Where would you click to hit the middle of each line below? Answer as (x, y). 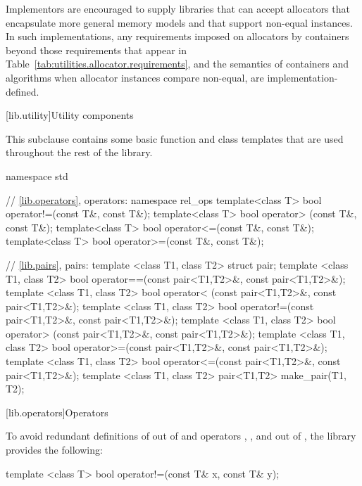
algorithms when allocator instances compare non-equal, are (135, 77)
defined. (23, 91)
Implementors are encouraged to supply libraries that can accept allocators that (178, 8)
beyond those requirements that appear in (96, 50)
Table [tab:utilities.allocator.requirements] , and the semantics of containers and (177, 64)
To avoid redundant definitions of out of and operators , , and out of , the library (181, 436)
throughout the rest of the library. (79, 152)
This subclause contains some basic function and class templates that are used (175, 138)
